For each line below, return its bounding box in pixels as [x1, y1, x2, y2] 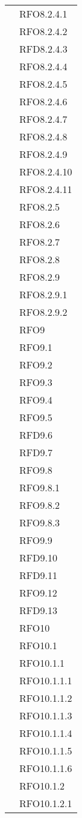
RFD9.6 [19, 428, 52, 442]
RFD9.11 [19, 568, 57, 582]
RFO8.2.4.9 [19, 147, 68, 161]
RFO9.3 [19, 375, 52, 389]
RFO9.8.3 [19, 515, 60, 529]
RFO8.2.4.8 [19, 129, 68, 143]
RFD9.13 [19, 603, 57, 617]
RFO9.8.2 [19, 498, 60, 512]
